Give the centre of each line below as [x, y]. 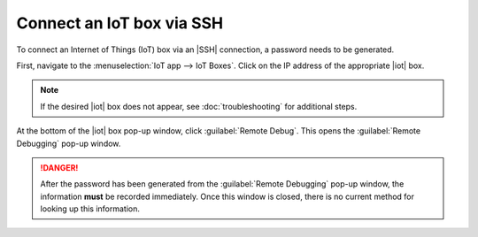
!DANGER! [59, 167]
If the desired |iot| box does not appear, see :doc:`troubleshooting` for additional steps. [199, 106]
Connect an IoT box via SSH [120, 23]
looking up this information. [90, 209]
